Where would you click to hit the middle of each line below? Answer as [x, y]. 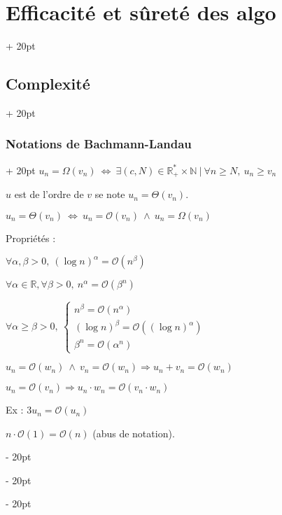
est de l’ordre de [49, 194]
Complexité [48, 84]
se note [110, 194]
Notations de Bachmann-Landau [99, 144]
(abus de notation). [134, 433]
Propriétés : [31, 238]
